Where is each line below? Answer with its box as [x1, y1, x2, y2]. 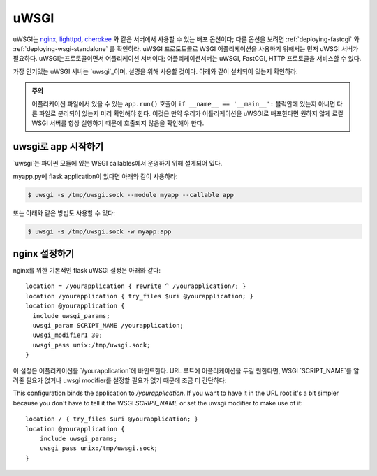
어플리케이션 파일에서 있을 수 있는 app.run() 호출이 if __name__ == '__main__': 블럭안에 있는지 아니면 [31, 99, 336, 108]
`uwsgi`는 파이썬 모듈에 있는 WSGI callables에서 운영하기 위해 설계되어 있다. [13, 159, 223, 168]
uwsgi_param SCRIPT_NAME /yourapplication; [32, 322, 184, 329]
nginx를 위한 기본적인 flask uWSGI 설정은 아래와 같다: [13, 266, 161, 275]
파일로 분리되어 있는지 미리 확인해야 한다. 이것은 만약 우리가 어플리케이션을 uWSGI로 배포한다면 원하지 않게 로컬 [38, 109, 343, 117]
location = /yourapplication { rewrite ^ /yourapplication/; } [25, 282, 246, 290]
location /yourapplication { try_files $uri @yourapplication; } [25, 292, 254, 300]
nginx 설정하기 [13, 247, 75, 259]
